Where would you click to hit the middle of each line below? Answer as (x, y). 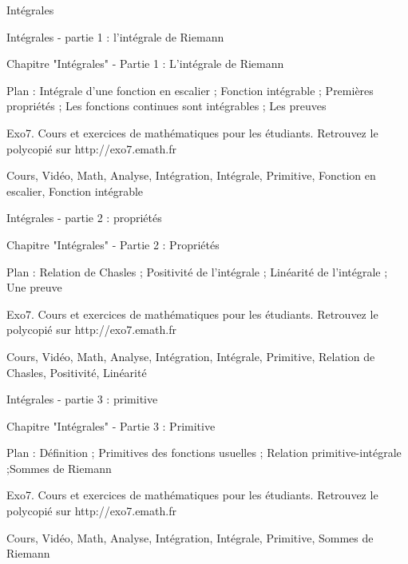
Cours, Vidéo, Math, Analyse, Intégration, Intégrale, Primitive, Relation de (191, 356)
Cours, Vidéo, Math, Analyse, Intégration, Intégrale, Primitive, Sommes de (190, 537)
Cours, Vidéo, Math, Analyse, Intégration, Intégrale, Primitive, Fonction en (191, 175)
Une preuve (34, 287)
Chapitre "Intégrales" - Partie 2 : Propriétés (113, 244)
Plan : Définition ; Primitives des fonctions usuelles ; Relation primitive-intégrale (204, 453)
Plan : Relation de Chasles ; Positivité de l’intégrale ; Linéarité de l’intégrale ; (197, 271)
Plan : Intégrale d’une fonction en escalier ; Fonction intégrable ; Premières (190, 90)
